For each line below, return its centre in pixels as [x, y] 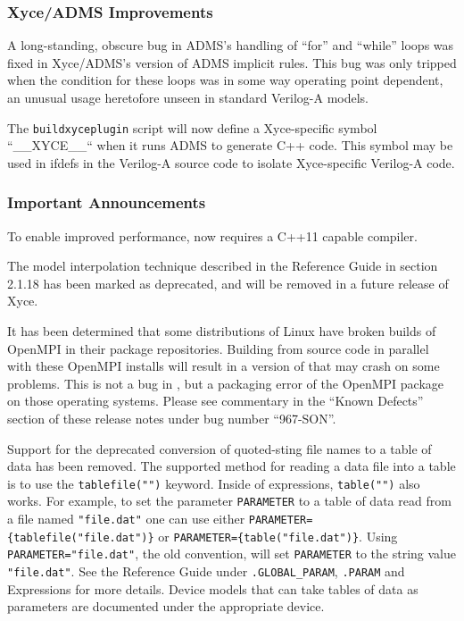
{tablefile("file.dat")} [81, 537]
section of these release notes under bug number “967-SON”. [172, 418]
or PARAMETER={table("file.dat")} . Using [278, 536]
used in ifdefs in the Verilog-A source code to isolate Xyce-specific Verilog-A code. [231, 162]
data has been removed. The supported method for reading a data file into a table [232, 466]
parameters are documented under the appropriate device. [166, 606]
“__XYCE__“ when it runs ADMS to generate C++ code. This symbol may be [230, 145]
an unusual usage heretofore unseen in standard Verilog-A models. [188, 97]
